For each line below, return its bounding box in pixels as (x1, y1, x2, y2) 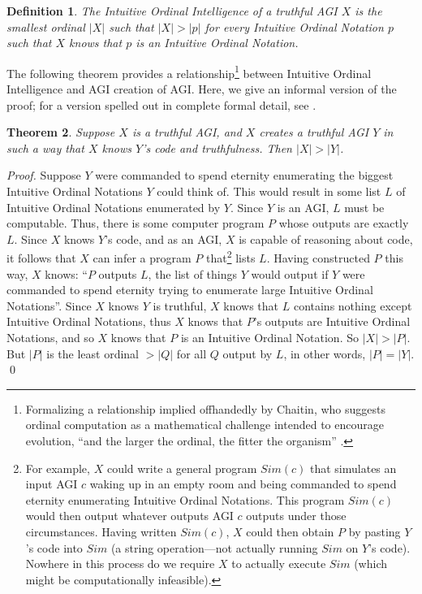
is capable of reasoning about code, (239, 230, 413, 247)
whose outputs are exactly (278, 215, 409, 232)
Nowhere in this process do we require (25, 555, 215, 572)
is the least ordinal (46, 345, 140, 362)
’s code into (25, 539, 83, 556)
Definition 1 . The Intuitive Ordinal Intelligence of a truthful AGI (6, 2, 338, 19)
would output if (251, 265, 329, 282)
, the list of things (148, 265, 238, 282)
